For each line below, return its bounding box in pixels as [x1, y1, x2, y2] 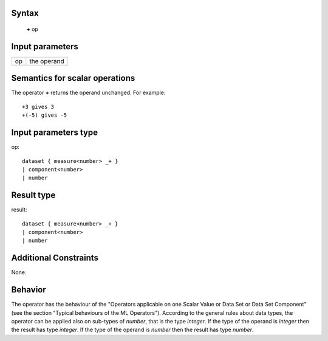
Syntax [11, 8, 39, 18]
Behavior [11, 284, 47, 295]
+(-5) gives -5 [22, 112, 67, 119]
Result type [11, 190, 56, 201]
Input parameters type [11, 128, 98, 138]
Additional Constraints [11, 253, 99, 263]
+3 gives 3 [22, 103, 55, 110]
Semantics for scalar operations [11, 73, 135, 83]
